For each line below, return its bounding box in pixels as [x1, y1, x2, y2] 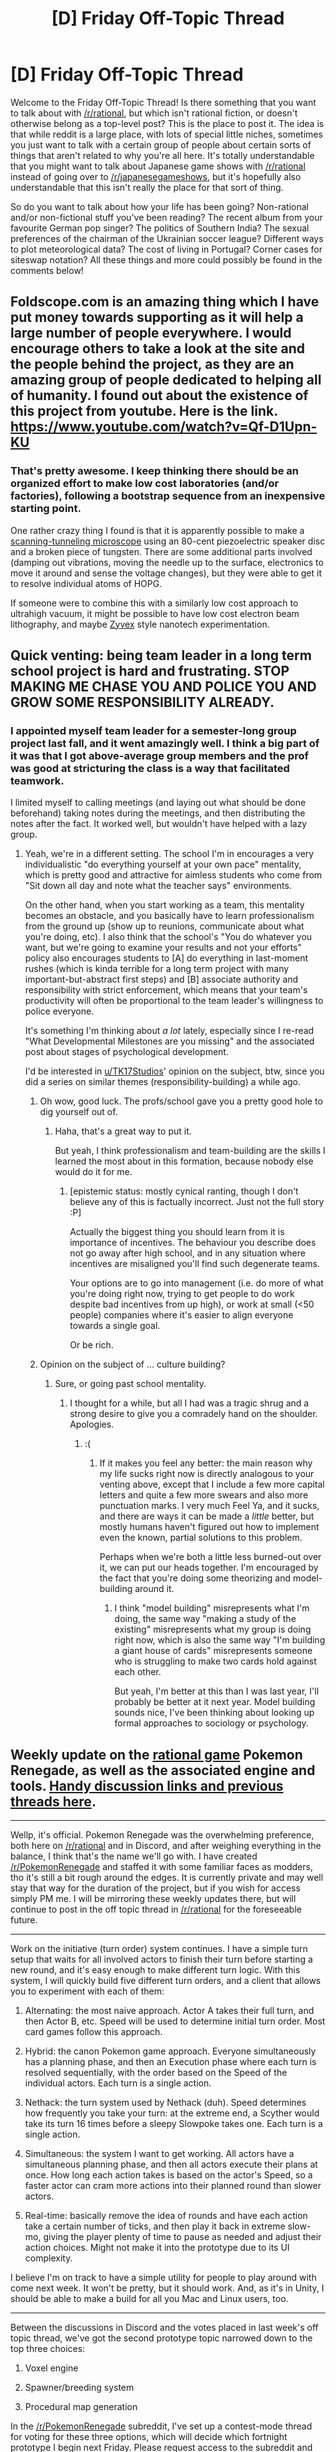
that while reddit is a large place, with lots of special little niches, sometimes [10, 128, 323, 140]
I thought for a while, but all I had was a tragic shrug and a [69, 1397, 310, 1409]
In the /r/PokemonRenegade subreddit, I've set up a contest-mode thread [10, 2420, 313, 2432]
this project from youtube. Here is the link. [10, 403, 278, 420]
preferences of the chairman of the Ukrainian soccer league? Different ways [10, 232, 324, 244]
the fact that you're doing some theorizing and [99, 1572, 292, 1584]
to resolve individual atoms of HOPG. [10, 577, 163, 589]
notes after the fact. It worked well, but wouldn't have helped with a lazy [10, 818, 308, 830]
